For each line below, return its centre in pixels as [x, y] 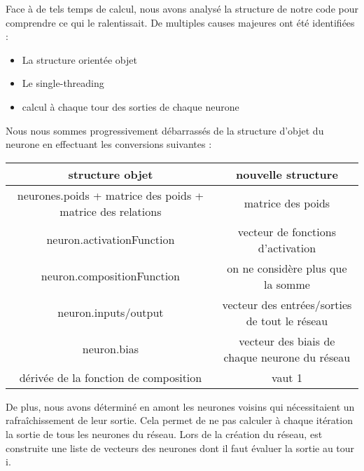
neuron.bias [110, 349]
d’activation [287, 247]
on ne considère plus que [287, 268]
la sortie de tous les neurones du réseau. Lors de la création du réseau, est [164, 434]
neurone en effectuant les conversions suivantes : [109, 144]
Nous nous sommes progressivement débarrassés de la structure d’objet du [165, 130]
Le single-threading [63, 83]
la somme [287, 284]
